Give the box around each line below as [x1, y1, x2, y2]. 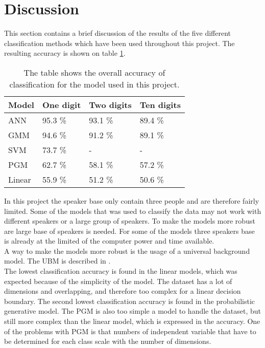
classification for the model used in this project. [9, 78, 180, 90]
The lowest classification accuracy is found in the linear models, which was [4, 266, 237, 276]
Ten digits [139, 98, 181, 111]
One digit [42, 98, 81, 111]
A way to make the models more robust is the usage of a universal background [4, 245, 250, 256]
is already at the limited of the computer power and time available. [4, 235, 214, 246]
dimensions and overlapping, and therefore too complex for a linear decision [4, 286, 241, 296]
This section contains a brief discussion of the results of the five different [4, 28, 231, 38]
